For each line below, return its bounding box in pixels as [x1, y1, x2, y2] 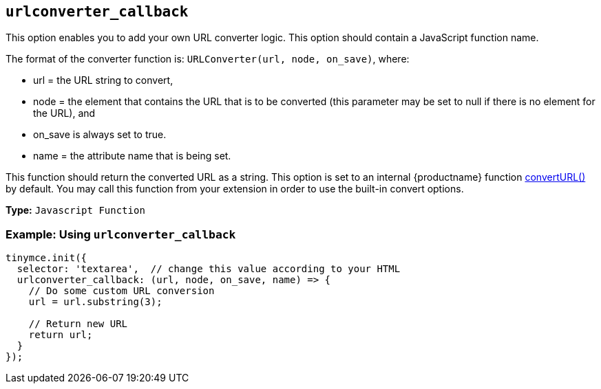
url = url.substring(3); [28, 296, 162, 308]
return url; [28, 329, 93, 341]
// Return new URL [28, 318, 128, 330]
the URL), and [33, 107, 96, 120]
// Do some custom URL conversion [28, 285, 215, 297]
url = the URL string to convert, [33, 74, 173, 87]
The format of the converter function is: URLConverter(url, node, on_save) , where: [6, 53, 410, 65]
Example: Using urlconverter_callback [6, 227, 236, 241]
